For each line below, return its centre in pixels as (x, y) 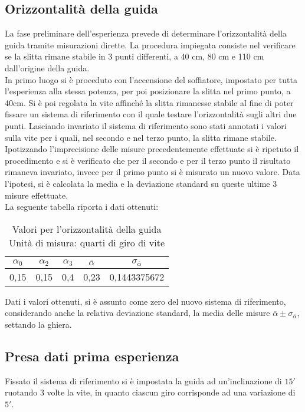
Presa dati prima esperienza (92, 356)
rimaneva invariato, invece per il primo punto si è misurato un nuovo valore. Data (152, 172)
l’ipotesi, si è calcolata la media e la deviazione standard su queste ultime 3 (141, 183)
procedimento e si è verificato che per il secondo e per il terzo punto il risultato (148, 160)
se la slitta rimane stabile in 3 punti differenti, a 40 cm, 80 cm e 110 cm (135, 56)
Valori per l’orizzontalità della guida (87, 229)
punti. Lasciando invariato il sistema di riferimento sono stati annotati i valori (146, 125)
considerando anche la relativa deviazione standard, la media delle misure (137, 313)
